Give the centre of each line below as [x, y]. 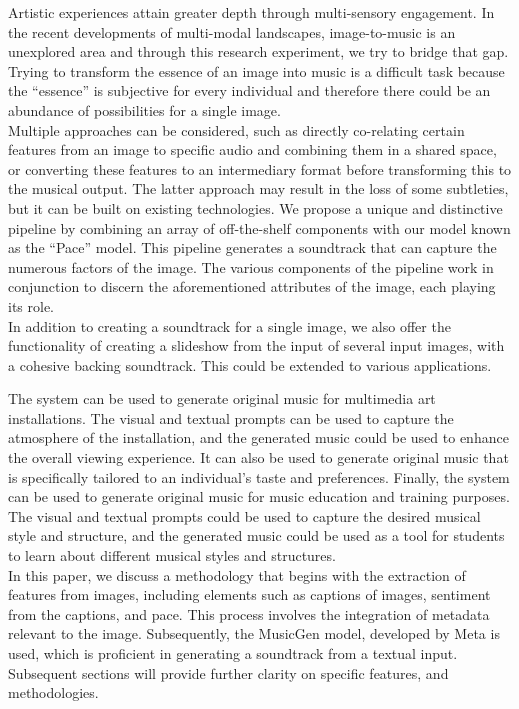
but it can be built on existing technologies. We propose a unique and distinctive [255, 207]
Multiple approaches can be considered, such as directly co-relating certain [236, 129]
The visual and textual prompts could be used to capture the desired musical [244, 515]
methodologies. [53, 692]
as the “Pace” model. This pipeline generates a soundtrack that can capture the [252, 247]
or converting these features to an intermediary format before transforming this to [260, 168]
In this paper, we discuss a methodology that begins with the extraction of [237, 574]
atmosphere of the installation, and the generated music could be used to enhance [258, 437]
